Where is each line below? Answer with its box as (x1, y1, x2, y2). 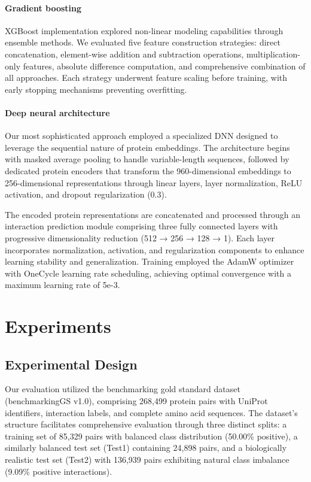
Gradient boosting (5, 1, 82, 14)
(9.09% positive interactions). (5, 465, 112, 477)
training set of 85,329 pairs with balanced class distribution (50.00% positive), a (5, 429, 298, 442)
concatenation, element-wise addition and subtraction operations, (5, 47, 244, 60)
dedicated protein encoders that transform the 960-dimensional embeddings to (5, 164, 291, 177)
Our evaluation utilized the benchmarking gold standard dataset (5, 383, 240, 395)
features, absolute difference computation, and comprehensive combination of (23, 59, 306, 72)
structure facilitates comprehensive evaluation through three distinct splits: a (5, 418, 287, 431)
